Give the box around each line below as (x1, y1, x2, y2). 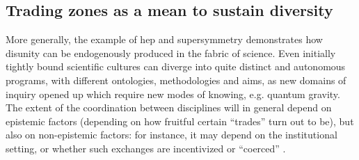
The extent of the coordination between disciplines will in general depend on (6, 100, 332, 115)
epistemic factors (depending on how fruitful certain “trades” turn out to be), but (6, 113, 354, 128)
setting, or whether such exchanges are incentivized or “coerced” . (6, 141, 286, 155)
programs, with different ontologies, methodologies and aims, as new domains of (6, 72, 346, 87)
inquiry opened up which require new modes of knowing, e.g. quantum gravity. (6, 86, 340, 101)
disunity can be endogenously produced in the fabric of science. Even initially (6, 45, 336, 60)
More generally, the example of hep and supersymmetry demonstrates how (6, 32, 323, 47)
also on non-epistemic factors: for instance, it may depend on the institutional (6, 127, 337, 142)
